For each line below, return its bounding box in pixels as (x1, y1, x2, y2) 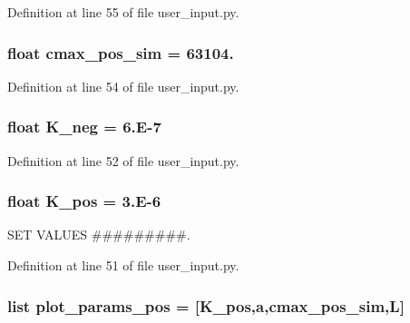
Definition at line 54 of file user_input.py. (7, 76, 239, 95)
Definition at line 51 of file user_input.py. (7, 256, 239, 275)
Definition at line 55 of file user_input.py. (7, 3, 239, 21)
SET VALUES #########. (7, 225, 190, 244)
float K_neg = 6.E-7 (7, 115, 161, 138)
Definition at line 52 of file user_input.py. (7, 151, 239, 170)
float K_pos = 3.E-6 (7, 190, 161, 212)
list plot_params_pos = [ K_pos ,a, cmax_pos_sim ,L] (7, 294, 405, 317)
